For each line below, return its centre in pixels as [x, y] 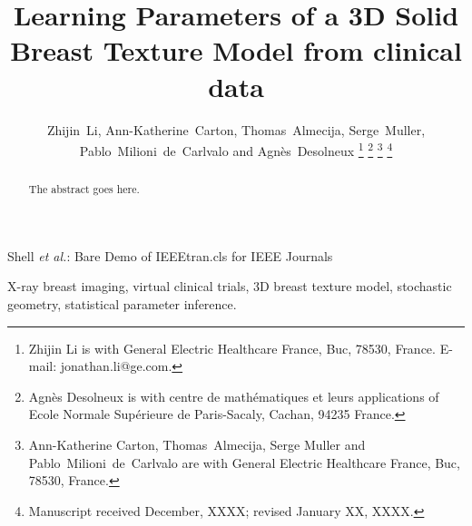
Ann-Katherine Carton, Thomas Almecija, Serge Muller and [197, 444]
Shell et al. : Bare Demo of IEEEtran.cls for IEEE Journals [170, 255]
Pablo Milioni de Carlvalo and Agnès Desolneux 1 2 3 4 [236, 149]
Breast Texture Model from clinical [236, 50]
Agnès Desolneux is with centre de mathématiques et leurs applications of [234, 396]
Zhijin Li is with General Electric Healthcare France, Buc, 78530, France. [232, 348]
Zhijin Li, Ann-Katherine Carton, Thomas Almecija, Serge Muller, [236, 129]
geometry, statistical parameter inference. [122, 303]
